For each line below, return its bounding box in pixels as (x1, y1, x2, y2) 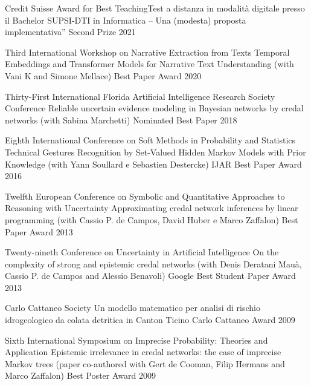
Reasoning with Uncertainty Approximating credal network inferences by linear (5, 201, 298, 214)
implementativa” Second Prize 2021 (5, 25, 136, 38)
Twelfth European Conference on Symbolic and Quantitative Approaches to (5, 189, 285, 202)
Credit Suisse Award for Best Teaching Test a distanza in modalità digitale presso (5, 2, 305, 14)
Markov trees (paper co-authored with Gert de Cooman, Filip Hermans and (5, 357, 285, 370)
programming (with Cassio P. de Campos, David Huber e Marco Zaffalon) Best (5, 213, 298, 226)
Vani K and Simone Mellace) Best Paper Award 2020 (5, 69, 202, 82)
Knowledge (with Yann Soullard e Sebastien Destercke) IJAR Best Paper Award (5, 157, 302, 170)
